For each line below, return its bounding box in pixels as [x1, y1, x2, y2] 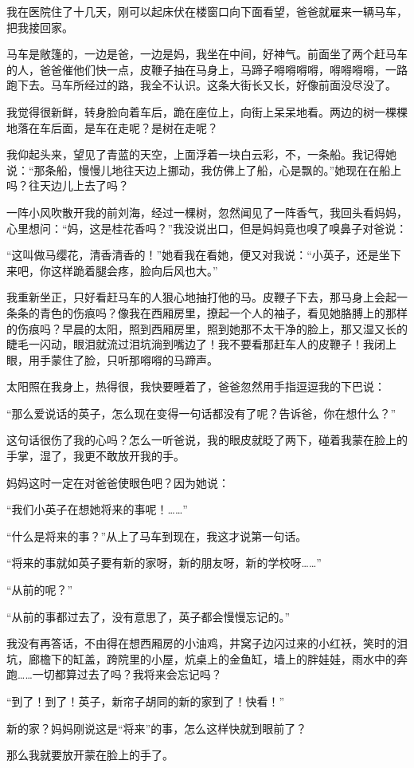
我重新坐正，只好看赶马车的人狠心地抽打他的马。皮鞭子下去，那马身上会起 [6, 289, 396, 305]
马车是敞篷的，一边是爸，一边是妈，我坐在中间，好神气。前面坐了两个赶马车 [6, 45, 408, 62]
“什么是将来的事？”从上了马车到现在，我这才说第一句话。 [6, 527, 307, 544]
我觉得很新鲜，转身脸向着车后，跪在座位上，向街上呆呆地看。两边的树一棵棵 [6, 103, 408, 120]
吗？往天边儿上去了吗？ [6, 177, 129, 194]
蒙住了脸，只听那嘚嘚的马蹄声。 [50, 351, 218, 368]
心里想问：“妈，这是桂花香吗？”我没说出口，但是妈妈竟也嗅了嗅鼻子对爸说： [6, 219, 408, 236]
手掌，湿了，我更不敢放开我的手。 [6, 447, 185, 464]
